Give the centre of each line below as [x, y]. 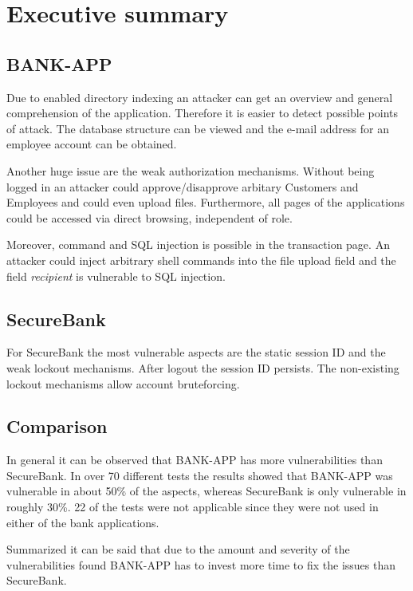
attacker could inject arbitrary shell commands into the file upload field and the [201, 260]
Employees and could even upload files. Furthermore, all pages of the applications [206, 202]
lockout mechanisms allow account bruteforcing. [123, 383]
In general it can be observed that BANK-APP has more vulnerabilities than [195, 460]
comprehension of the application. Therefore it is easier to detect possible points [202, 113]
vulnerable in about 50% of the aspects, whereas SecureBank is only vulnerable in [206, 491]
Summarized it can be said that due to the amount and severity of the [178, 549]
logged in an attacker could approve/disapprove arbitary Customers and [183, 186]
